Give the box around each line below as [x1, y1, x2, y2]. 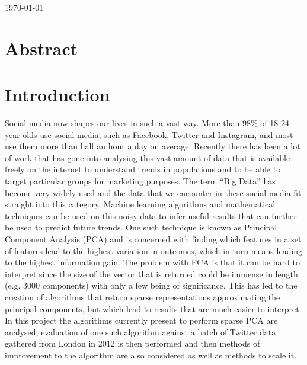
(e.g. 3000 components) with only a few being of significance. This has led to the [5, 279, 298, 292]
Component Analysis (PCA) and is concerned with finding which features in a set [5, 233, 302, 245]
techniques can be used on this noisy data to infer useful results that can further [5, 209, 297, 222]
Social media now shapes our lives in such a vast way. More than [5, 117, 240, 129]
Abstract [5, 36, 78, 60]
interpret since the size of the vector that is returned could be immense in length [5, 267, 298, 280]
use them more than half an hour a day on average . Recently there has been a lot [5, 140, 300, 152]
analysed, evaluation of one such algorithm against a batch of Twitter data [5, 325, 276, 338]
